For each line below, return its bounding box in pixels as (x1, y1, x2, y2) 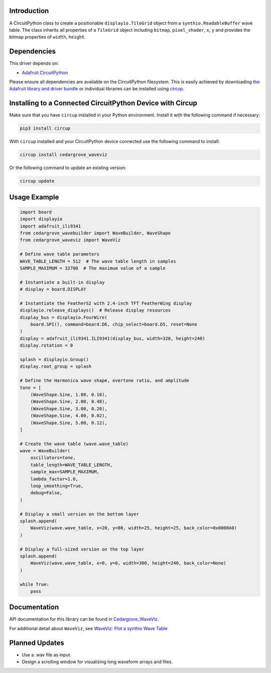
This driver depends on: (9, 60, 59, 66)
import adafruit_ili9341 (20, 223, 81, 229)
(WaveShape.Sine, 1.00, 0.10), (30, 391, 107, 397)
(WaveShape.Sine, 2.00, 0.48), (30, 399, 107, 405)
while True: (20, 581, 50, 587)
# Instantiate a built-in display (20, 279, 105, 285)
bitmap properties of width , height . (9, 34, 86, 40)
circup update (20, 178, 55, 184)
